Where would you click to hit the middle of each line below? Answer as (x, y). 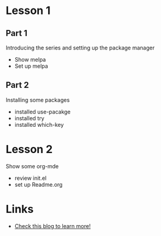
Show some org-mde (32, 166)
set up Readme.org (38, 184)
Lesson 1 (28, 11)
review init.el (30, 178)
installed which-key (39, 124)
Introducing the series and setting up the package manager (80, 48)
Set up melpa (31, 66)
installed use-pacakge (42, 112)
